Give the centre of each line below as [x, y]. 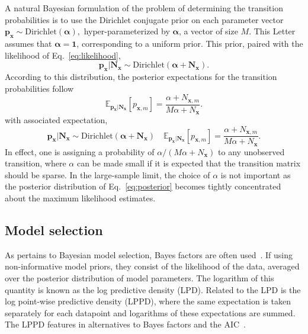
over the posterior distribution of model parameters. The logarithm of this [139, 277]
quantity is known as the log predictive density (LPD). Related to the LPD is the [153, 289]
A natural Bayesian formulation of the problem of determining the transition [144, 8]
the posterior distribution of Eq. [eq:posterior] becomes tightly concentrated [143, 186]
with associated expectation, [56, 120]
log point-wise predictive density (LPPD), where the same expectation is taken [148, 301]
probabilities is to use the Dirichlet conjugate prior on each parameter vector [144, 19]
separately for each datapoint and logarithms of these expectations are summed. [150, 312]
